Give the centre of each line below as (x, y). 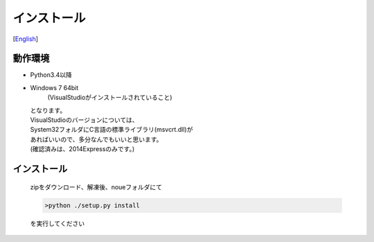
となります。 (48, 110)
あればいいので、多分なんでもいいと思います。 (96, 139)
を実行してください (57, 223)
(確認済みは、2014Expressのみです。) (82, 149)
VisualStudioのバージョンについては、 (84, 120)
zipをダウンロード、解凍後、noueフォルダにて (96, 187)
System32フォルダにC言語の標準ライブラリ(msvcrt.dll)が (112, 130)
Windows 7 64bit (54, 87)
